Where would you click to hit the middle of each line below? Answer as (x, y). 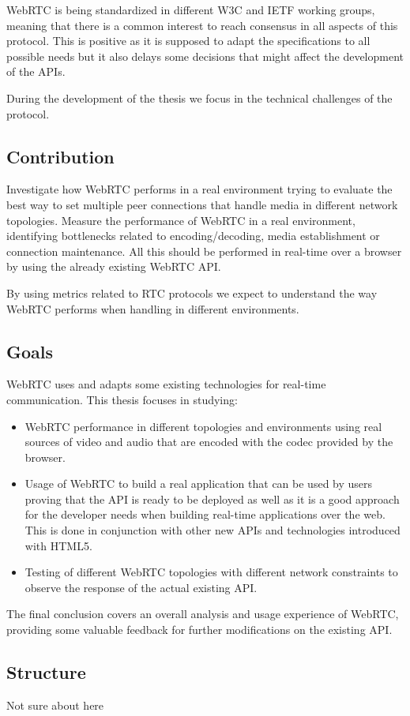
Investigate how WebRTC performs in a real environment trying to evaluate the (199, 189)
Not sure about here (55, 705)
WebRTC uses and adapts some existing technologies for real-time (166, 384)
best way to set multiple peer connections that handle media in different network (202, 204)
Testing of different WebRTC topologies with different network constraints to (211, 572)
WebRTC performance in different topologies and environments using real (203, 426)
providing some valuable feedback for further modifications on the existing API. (199, 630)
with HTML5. (58, 545)
